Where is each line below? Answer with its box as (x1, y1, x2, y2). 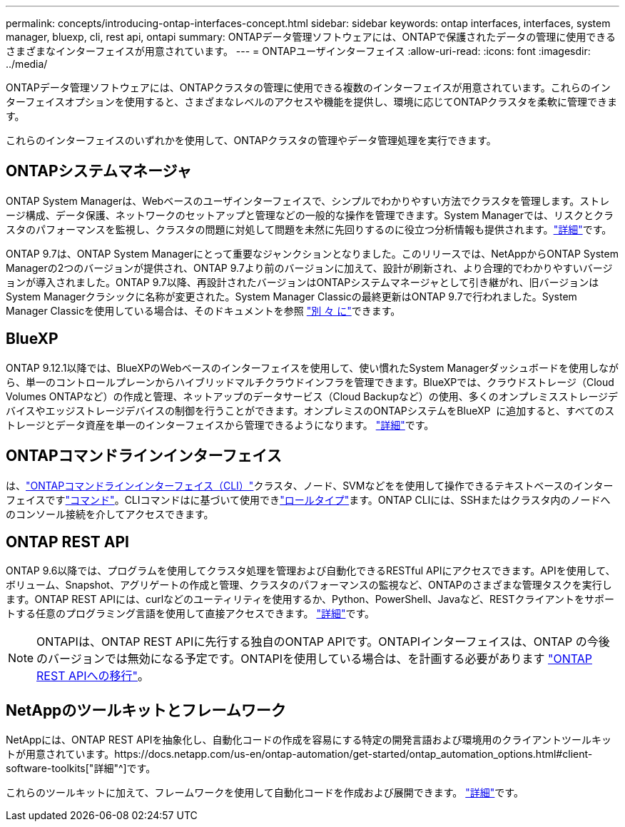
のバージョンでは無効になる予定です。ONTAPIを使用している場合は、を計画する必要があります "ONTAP (36, 651, 592, 666)
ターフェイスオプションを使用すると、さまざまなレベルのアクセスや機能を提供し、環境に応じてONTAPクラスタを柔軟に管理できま (6, 96, 617, 108)
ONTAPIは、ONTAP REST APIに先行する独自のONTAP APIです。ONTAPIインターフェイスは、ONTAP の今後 (36, 634, 610, 649)
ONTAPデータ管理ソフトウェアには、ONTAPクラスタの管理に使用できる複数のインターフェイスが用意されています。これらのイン (6, 81, 611, 93)
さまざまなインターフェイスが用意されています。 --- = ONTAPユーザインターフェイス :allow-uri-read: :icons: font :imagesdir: (6, 45, 591, 57)
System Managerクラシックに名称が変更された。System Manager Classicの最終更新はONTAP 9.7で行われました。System (6, 290, 577, 303)
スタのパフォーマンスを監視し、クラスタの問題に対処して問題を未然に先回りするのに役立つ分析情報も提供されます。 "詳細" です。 (6, 223, 612, 235)
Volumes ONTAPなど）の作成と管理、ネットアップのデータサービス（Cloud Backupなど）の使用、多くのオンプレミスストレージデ (6, 390, 619, 402)
